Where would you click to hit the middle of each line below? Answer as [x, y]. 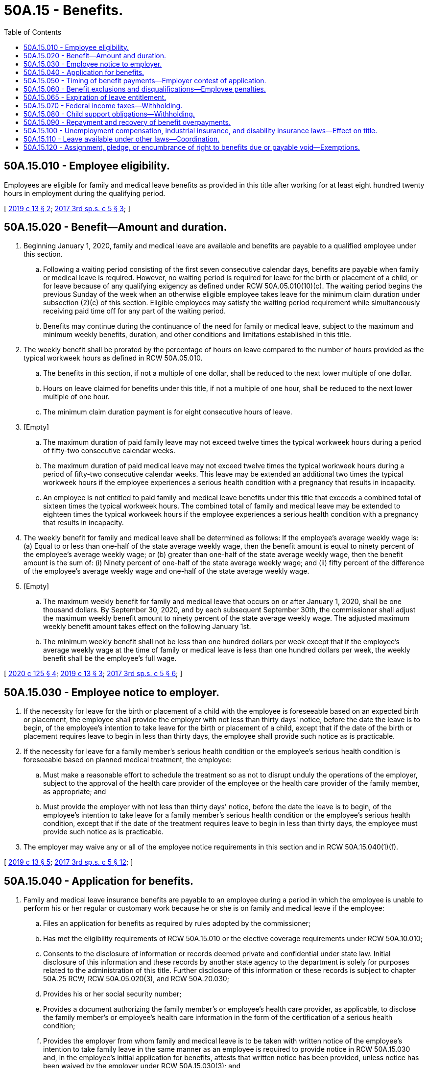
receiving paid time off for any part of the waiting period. [134, 311]
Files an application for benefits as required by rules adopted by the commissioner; [177, 923]
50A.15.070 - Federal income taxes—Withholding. [103, 105]
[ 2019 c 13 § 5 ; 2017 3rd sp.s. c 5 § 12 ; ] [69, 862]
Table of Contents [33, 32]
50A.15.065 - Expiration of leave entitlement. [95, 97]
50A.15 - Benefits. [64, 10]
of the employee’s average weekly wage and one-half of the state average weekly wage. [166, 571]
